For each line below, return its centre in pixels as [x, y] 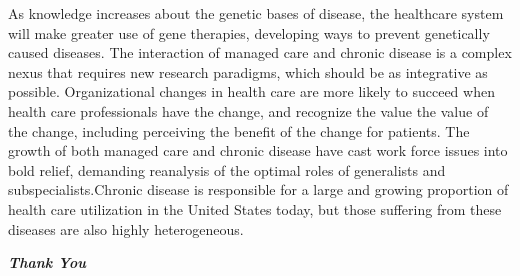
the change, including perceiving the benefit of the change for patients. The [239, 130]
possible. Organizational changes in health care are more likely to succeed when [251, 91]
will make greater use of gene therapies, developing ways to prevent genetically [249, 32]
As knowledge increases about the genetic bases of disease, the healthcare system [256, 13]
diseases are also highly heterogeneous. [126, 228]
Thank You [47, 262]
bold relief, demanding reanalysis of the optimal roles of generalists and [227, 169]
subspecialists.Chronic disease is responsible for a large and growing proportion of [258, 189]
